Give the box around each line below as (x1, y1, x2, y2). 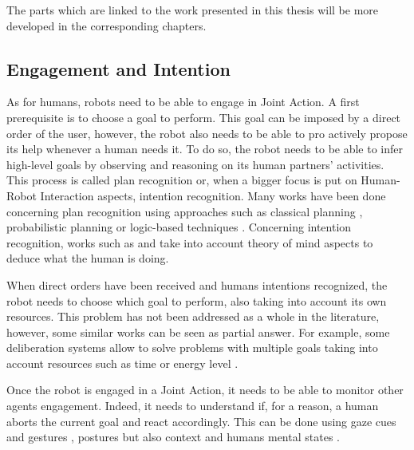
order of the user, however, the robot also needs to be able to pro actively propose (6, 124, 408, 141)
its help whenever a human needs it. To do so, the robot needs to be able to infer (6, 140, 404, 157)
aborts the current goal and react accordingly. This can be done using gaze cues (6, 412, 396, 429)
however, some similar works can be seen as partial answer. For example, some (6, 323, 390, 340)
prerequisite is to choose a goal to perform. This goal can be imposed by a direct (6, 109, 401, 125)
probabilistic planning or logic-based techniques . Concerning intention (6, 219, 352, 235)
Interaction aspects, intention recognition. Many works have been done (40, 187, 386, 203)
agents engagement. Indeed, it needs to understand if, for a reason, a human (6, 397, 379, 414)
